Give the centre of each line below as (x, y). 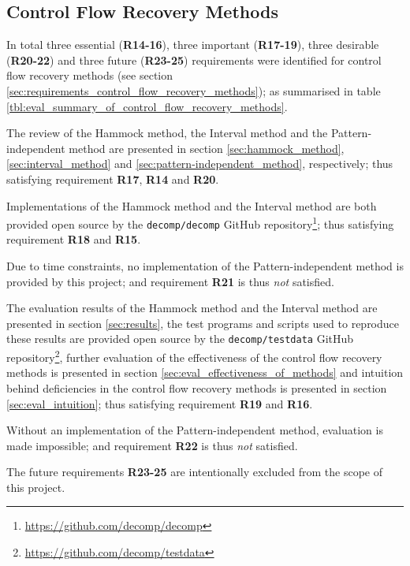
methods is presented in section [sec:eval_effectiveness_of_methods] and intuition (205, 372)
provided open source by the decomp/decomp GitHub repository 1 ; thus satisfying (200, 223)
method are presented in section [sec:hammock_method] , (207, 148)
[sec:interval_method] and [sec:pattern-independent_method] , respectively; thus (200, 164)
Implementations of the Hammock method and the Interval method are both (192, 205)
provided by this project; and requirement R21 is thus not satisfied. (170, 281)
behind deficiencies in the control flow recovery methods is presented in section (197, 387)
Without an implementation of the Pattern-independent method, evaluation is (195, 430)
